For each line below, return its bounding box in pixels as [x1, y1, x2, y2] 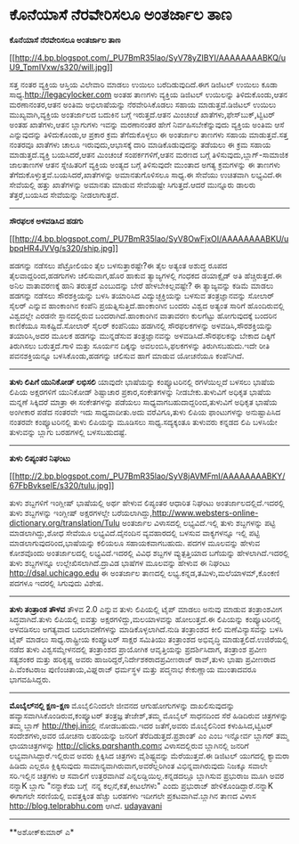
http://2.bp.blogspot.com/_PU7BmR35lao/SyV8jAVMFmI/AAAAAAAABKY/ [14, 471, 286, 481]
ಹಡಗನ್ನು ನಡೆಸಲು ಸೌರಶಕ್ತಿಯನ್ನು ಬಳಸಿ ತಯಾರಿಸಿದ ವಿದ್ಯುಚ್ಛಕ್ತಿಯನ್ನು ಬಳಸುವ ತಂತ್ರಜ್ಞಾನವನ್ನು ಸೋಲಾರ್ [9, 290, 275, 300]
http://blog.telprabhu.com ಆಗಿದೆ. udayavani [9, 800, 163, 811]
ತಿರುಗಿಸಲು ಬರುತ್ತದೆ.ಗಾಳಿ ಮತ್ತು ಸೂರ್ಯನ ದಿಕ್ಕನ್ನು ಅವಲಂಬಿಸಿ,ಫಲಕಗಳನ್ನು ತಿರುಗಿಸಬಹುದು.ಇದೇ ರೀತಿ [9, 340, 270, 351]
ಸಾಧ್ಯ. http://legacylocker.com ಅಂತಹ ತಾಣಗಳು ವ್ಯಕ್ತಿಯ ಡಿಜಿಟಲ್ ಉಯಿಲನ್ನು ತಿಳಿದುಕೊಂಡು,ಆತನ [9, 89, 287, 100]
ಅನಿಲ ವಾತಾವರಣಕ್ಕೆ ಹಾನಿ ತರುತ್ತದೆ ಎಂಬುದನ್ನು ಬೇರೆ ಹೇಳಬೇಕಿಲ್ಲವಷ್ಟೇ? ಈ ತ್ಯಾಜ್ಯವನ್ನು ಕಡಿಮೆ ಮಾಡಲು [9, 280, 274, 291]
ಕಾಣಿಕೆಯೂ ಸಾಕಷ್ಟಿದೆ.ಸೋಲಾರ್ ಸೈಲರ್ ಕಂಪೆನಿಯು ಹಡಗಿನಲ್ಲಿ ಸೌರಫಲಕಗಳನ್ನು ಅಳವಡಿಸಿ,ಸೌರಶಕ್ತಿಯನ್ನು [9, 320, 273, 331]
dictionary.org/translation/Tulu [9, 517, 120, 528]
